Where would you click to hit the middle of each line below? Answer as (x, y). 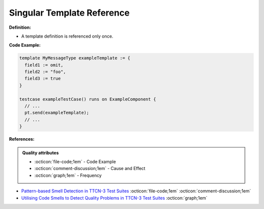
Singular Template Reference (69, 13)
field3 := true (43, 79)
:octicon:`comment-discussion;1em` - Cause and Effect (90, 168)
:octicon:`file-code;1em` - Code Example (75, 162)
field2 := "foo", (45, 72)
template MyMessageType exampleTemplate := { (75, 58)
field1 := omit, (44, 65)
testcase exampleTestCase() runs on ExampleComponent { (88, 99)
